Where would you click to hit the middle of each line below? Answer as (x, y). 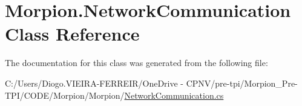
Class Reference (72, 34)
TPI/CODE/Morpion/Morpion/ (65, 95)
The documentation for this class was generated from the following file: (136, 63)
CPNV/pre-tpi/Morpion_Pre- (242, 83)
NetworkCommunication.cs (174, 95)
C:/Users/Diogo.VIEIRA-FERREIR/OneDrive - (94, 83)
